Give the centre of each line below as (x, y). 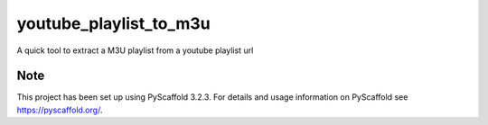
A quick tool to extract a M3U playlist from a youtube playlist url (135, 50)
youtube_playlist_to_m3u (114, 23)
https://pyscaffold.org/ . (60, 110)
